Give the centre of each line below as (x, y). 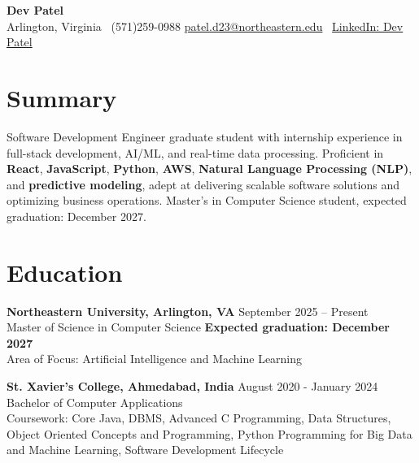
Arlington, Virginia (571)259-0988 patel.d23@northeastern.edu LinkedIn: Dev (205, 26)
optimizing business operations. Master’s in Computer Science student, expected (207, 200)
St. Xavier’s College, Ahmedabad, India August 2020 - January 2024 (192, 385)
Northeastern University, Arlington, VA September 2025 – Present (188, 311)
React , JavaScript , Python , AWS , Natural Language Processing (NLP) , (209, 169)
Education (65, 272)
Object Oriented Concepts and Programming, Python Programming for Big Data (209, 433)
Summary (62, 97)
